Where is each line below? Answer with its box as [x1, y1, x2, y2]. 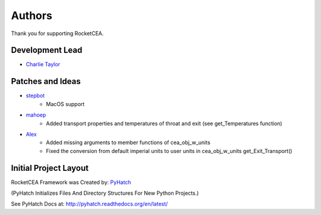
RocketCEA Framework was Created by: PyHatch [11, 179, 131, 186]
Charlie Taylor [26, 61, 61, 68]
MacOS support [46, 100, 85, 107]
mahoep [26, 111, 46, 119]
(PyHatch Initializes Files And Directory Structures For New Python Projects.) [11, 189, 199, 197]
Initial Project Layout [11, 163, 89, 173]
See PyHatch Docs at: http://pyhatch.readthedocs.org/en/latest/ [11, 200, 168, 208]
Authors [11, 9, 53, 22]
